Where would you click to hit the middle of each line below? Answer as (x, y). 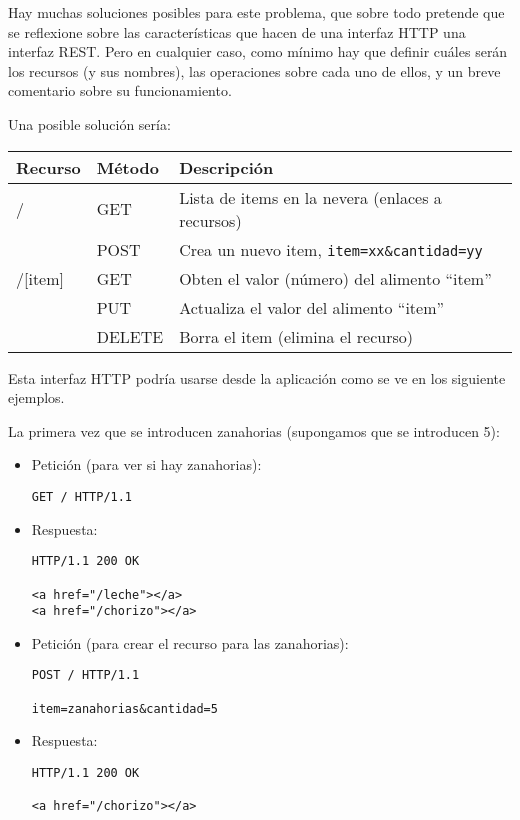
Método (127, 167)
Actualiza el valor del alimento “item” (312, 307)
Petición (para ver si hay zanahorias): (146, 464)
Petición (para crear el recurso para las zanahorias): (190, 642)
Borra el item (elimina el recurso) (296, 336)
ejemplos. (36, 397)
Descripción (226, 167)
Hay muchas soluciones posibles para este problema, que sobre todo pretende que (256, 12)
